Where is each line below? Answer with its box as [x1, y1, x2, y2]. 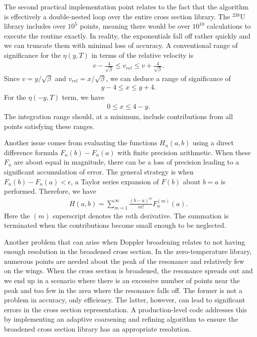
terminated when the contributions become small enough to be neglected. [4, 220, 226, 230]
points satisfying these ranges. [4, 121, 95, 131]
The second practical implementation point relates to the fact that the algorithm [4, 1, 249, 11]
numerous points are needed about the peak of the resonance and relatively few [4, 255, 245, 266]
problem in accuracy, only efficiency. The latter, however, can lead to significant [4, 295, 245, 305]
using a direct [192, 137, 234, 148]
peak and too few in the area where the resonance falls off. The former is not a [4, 285, 243, 295]
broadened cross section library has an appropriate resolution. [4, 324, 191, 334]
